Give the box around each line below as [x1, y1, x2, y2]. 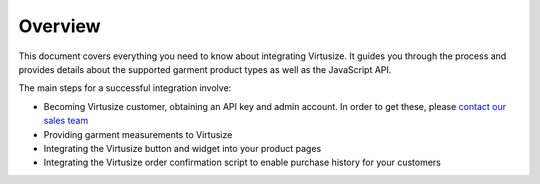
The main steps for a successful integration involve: [18, 82, 232, 94]
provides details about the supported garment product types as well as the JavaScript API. [18, 63, 392, 75]
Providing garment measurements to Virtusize [43, 128, 233, 140]
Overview [18, 15, 101, 37]
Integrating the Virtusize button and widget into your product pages [43, 142, 322, 154]
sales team [43, 115, 89, 127]
